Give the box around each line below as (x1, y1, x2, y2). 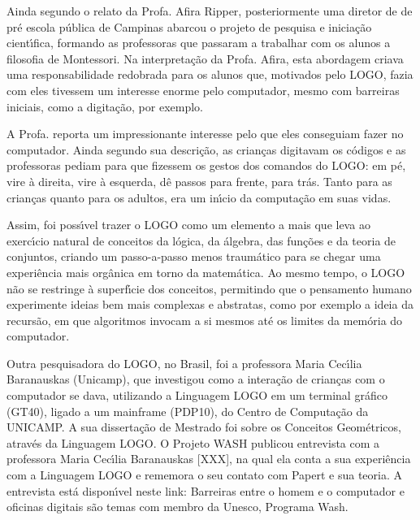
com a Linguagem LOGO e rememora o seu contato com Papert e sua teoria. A (6, 466, 403, 483)
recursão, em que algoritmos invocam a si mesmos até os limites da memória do (6, 311, 403, 328)
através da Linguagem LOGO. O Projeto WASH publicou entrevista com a (6, 434, 380, 451)
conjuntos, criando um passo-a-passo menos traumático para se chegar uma (6, 248, 381, 265)
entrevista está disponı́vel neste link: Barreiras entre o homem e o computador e (6, 482, 405, 499)
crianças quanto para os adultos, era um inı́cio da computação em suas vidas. (6, 188, 392, 206)
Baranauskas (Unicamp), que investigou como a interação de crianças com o (6, 370, 385, 388)
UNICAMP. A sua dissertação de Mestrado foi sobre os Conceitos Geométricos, (6, 418, 401, 435)
